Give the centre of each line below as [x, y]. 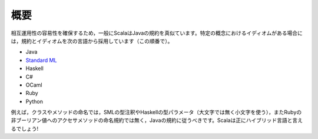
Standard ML [41, 60]
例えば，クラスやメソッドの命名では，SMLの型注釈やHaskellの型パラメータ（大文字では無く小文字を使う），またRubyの [156, 112]
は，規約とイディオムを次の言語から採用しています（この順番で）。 [92, 41]
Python [34, 101]
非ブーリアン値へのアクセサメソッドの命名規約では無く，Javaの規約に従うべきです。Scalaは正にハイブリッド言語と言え [157, 120]
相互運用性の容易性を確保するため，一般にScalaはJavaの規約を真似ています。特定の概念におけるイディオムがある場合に [157, 33]
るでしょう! [25, 128]
